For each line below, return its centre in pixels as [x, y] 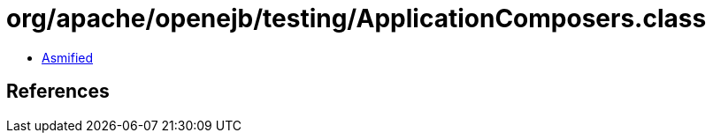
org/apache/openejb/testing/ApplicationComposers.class [356, 18]
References [58, 92]
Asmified [68, 57]
